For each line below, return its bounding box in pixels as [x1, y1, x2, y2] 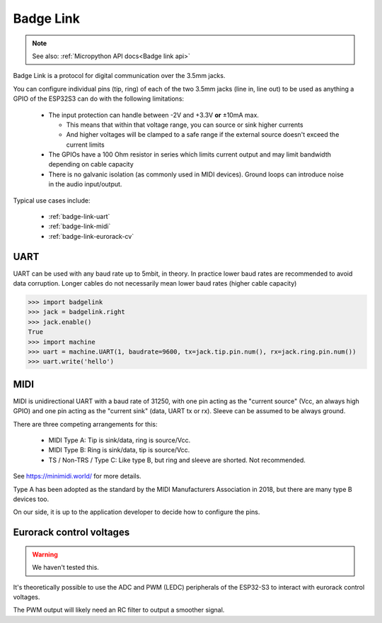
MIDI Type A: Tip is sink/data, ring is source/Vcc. [48, 436, 191, 444]
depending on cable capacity [48, 160, 134, 169]
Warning [32, 550, 58, 559]
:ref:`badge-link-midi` [48, 222, 111, 230]
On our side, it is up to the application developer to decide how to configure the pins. [13, 507, 260, 517]
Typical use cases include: [13, 196, 91, 205]
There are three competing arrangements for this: [13, 420, 158, 428]
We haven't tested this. [32, 563, 99, 572]
